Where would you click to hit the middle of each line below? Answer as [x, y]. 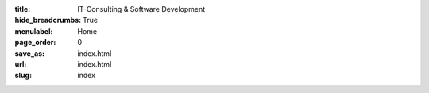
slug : [23, 76]
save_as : [30, 53]
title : [23, 9]
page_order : [35, 43]
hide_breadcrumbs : [48, 20]
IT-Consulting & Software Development [141, 9]
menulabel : [34, 31]
